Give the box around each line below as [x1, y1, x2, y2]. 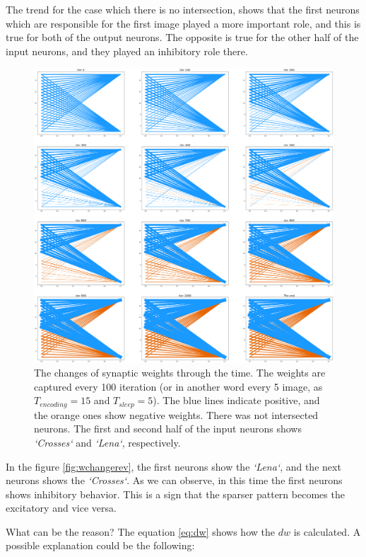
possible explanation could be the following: [6, 538, 195, 553]
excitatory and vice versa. [6, 500, 117, 515]
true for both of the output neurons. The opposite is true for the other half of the [6, 30, 359, 45]
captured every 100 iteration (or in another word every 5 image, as [34, 379, 323, 394]
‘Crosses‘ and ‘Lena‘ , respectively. [34, 435, 181, 449]
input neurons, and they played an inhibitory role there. [6, 43, 248, 58]
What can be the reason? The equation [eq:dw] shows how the [6, 524, 275, 539]
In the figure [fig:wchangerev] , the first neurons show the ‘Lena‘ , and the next [6, 459, 341, 473]
